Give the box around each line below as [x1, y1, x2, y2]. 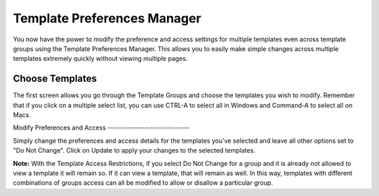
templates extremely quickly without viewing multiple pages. [13, 55, 188, 63]
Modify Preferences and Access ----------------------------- [13, 123, 189, 132]
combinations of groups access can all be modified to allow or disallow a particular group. [13, 178, 274, 187]
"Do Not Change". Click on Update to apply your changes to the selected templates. [13, 146, 255, 155]
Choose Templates [13, 73, 98, 85]
